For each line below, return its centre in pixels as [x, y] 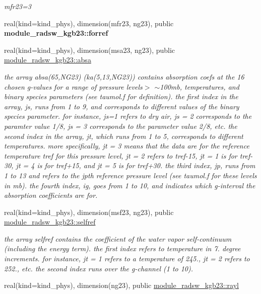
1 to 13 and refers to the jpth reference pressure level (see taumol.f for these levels [130, 175]
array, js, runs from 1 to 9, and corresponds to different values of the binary [122, 106]
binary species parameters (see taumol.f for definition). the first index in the [121, 96]
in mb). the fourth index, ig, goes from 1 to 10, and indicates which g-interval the [130, 185]
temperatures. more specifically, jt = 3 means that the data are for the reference [127, 146]
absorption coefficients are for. [51, 195]
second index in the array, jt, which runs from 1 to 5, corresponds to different [124, 136]
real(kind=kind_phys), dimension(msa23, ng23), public [90, 50]
